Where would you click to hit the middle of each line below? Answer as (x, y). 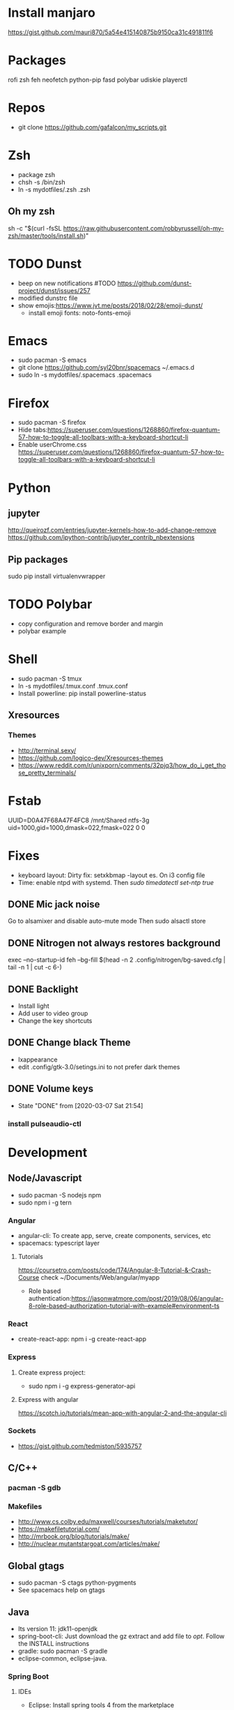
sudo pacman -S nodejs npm (60, 1195)
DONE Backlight (43, 989)
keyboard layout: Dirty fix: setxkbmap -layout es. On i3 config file (111, 875)
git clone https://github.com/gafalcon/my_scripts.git (92, 127)
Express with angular (48, 1399)
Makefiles (25, 1506)
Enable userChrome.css (52, 445)
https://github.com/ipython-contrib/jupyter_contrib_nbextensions (101, 538)
